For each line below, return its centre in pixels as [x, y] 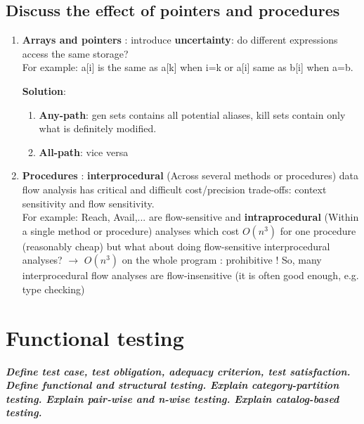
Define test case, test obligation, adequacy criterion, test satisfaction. [178, 371]
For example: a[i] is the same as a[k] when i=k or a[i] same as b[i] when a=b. [188, 67]
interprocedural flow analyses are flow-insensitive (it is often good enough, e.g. [190, 275]
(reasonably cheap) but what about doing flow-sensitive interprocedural [176, 246]
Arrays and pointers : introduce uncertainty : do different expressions [180, 40]
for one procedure [318, 230]
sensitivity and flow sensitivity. [88, 203]
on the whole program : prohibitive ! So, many [222, 260]
